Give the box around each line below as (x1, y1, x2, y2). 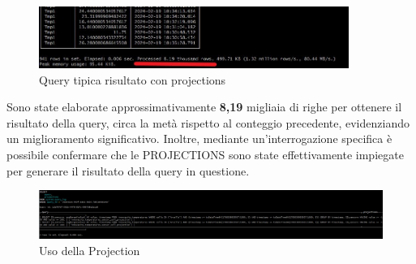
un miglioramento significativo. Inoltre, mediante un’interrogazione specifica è (6, 130, 392, 147)
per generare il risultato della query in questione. (6, 162, 250, 179)
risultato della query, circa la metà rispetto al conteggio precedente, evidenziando (6, 114, 410, 131)
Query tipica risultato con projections (39, 71, 226, 88)
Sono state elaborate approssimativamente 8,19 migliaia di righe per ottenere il (6, 98, 402, 115)
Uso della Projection (39, 241, 140, 258)
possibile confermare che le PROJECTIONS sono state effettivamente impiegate (6, 145, 404, 162)
